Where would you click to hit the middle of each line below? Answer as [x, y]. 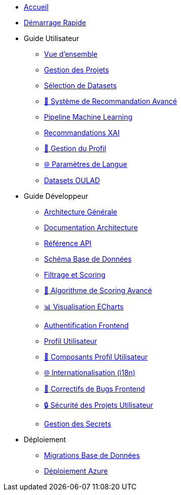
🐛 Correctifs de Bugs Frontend [95, 389]
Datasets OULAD [72, 180]
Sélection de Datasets [80, 85]
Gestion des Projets [77, 70]
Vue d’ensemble [71, 54]
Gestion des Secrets [78, 424]
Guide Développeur [56, 196]
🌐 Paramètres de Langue [86, 164]
